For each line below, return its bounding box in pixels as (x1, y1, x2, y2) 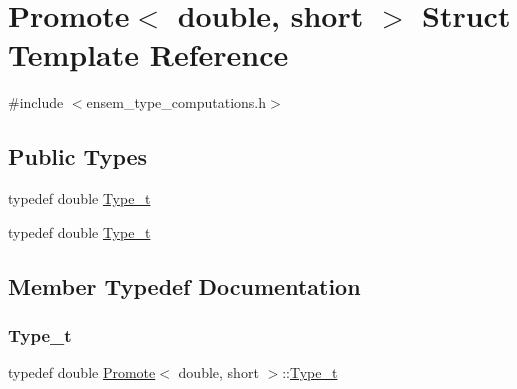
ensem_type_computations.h (86, 92, 266, 113)
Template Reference (8, 34, 289, 75)
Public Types (8, 141, 148, 172)
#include (8, 92, 64, 113)
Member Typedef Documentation (8, 270, 361, 301)
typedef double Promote (8, 362, 156, 383)
